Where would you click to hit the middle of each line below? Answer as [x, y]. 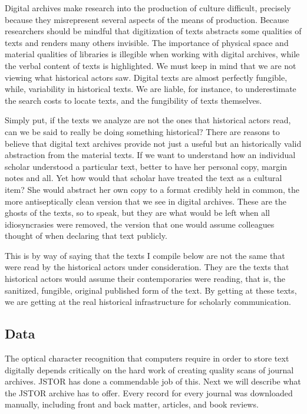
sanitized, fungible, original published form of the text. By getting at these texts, [151, 290]
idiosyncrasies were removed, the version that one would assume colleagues [140, 224]
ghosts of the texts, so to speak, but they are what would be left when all [137, 213]
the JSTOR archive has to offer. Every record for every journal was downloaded [149, 392]
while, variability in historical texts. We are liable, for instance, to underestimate [151, 89]
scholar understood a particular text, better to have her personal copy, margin [146, 166]
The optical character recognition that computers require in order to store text [147, 358]
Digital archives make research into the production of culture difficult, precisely [148, 8]
